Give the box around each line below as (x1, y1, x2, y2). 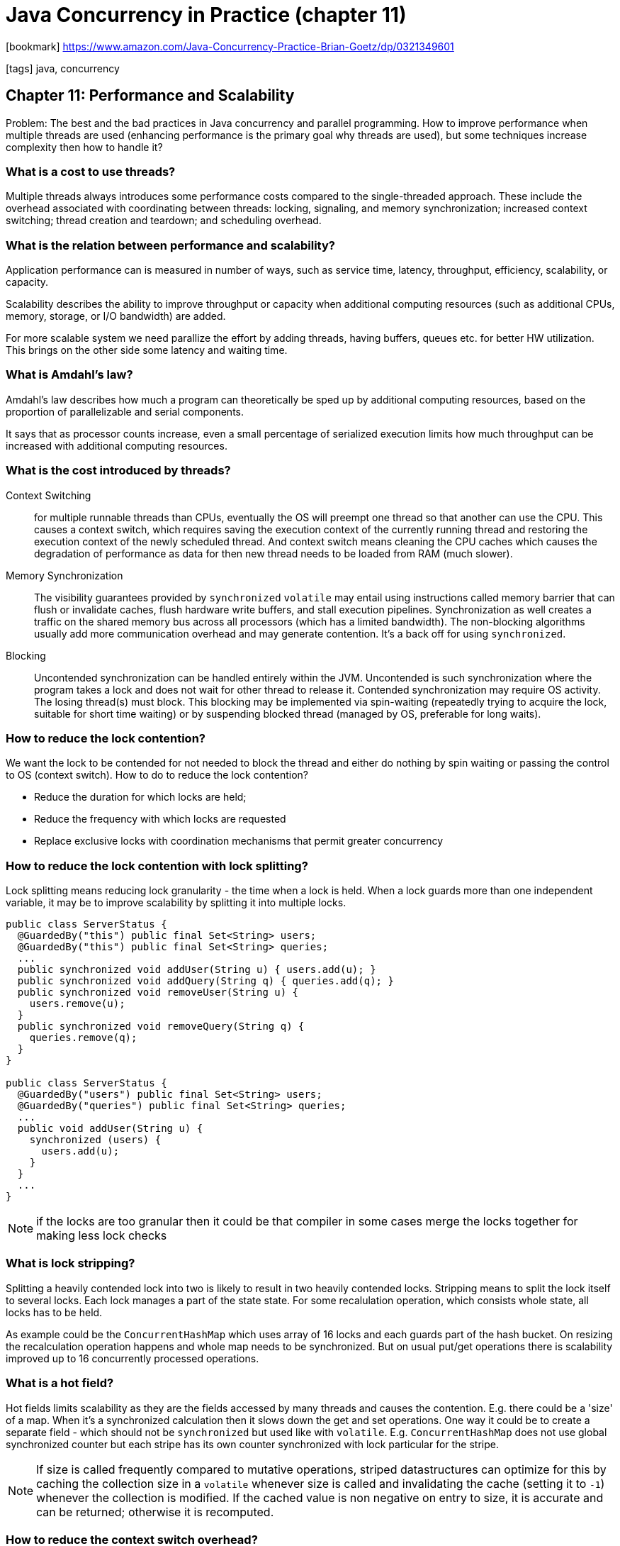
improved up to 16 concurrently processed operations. (6, 1352, 259, 1364)
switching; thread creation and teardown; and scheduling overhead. (6, 214, 322, 227)
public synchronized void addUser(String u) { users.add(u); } (17, 964, 376, 976)
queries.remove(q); (29, 1032, 137, 1044)
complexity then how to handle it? (6, 140, 163, 153)
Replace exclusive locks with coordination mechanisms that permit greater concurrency (34, 835, 444, 847)
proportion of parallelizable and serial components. (6, 405, 244, 418)
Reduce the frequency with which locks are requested (34, 813, 286, 825)
